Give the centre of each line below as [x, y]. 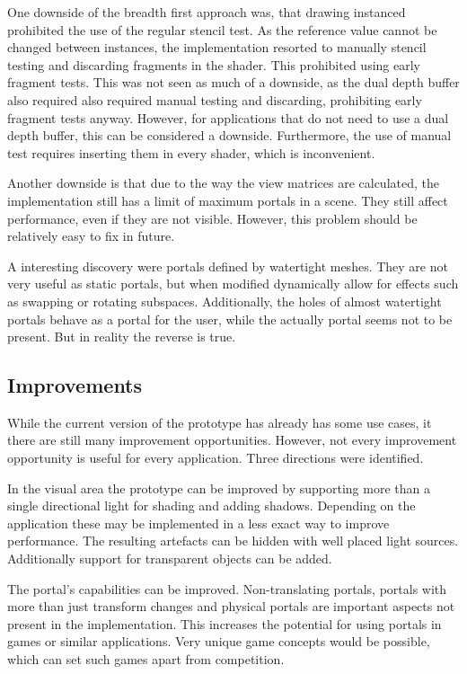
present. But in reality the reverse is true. [122, 337]
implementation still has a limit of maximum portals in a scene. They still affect [228, 200]
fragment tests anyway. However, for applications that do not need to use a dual [228, 117]
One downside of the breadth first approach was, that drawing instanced [207, 12]
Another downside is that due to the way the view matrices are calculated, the [223, 183]
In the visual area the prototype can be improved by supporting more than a [219, 488]
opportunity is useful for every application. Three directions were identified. [216, 458]
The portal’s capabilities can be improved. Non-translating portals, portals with [227, 588]
